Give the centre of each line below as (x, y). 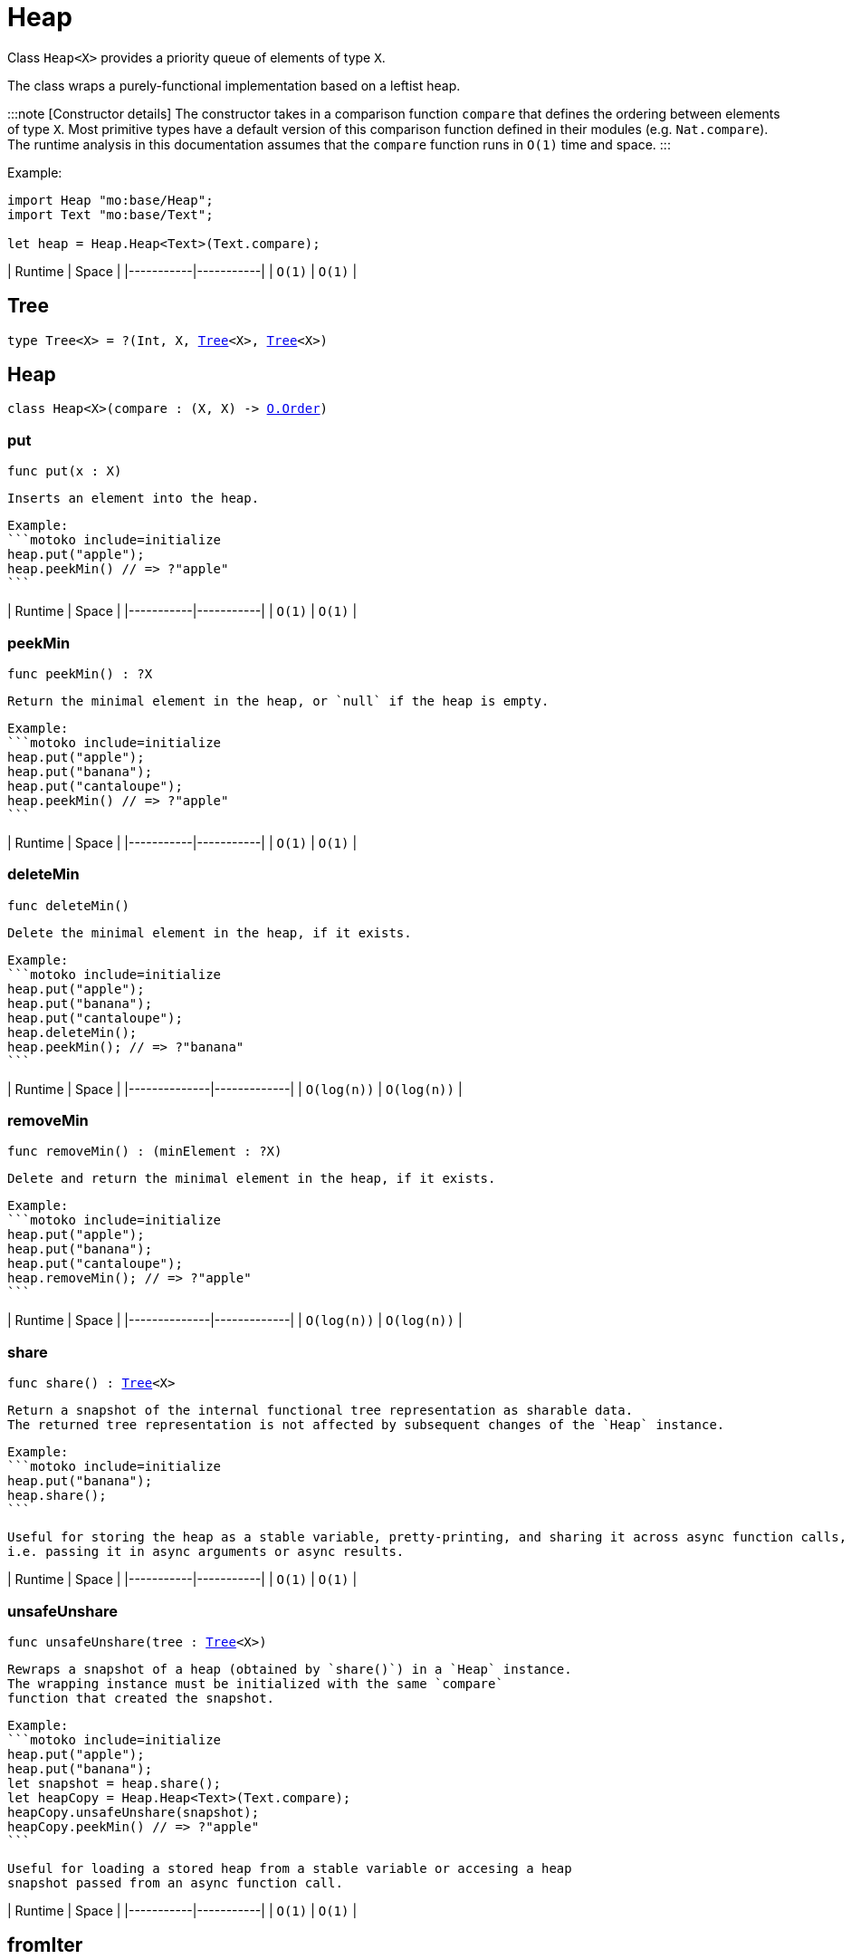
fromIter (45, 1945)
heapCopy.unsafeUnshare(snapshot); (134, 1812)
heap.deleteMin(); (72, 1032)
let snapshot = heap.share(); (115, 1783)
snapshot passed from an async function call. (175, 1882)
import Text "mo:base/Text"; (110, 214)
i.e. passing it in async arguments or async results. (206, 1552)
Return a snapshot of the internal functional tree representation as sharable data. (320, 1411)
